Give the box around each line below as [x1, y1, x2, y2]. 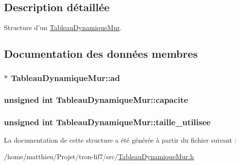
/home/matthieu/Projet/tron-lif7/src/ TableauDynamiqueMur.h [4, 151, 194, 162]
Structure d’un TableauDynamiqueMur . [4, 22, 122, 33]
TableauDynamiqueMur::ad [11, 71, 120, 83]
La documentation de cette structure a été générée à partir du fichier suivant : [4, 135, 237, 145]
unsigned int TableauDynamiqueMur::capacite [4, 94, 189, 106]
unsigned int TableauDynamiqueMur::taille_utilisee [4, 116, 211, 128]
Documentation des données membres [4, 46, 198, 61]
